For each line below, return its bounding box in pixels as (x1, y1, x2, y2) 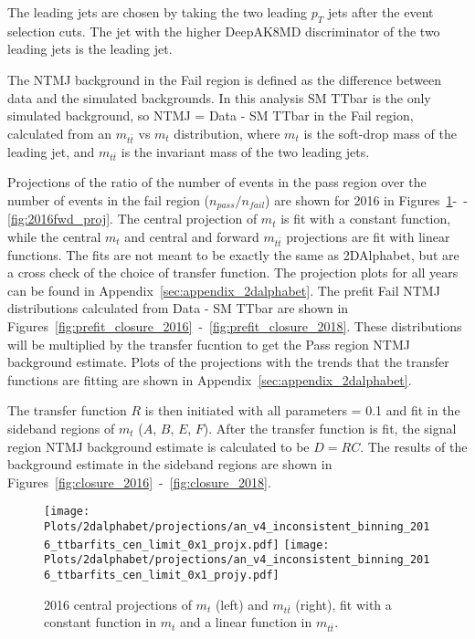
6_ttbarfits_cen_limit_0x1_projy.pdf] (44, 569, 280, 581)
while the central (7, 226, 101, 246)
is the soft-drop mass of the (303, 123, 457, 142)
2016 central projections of (44, 594, 192, 613)
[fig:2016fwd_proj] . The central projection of (7, 209, 258, 228)
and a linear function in (179, 613, 312, 632)
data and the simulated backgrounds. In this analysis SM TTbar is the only (7, 88, 431, 107)
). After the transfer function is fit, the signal (203, 419, 457, 437)
